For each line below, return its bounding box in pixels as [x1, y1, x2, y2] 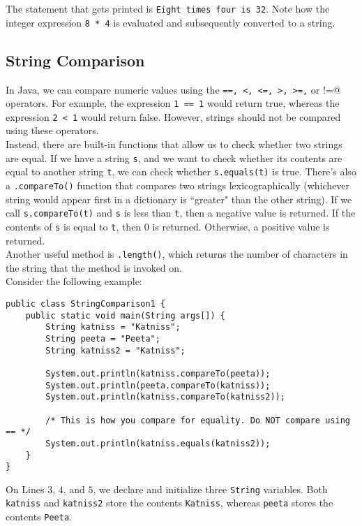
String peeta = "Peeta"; [45, 333, 160, 344]
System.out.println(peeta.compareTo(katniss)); [45, 380, 271, 390]
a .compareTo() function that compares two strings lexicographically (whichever [6, 177, 350, 192]
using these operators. [6, 123, 99, 138]
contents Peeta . [6, 509, 72, 524]
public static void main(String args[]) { [25, 310, 225, 321]
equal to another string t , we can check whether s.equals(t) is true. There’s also [6, 164, 356, 179]
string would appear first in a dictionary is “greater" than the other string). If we [6, 191, 352, 206]
